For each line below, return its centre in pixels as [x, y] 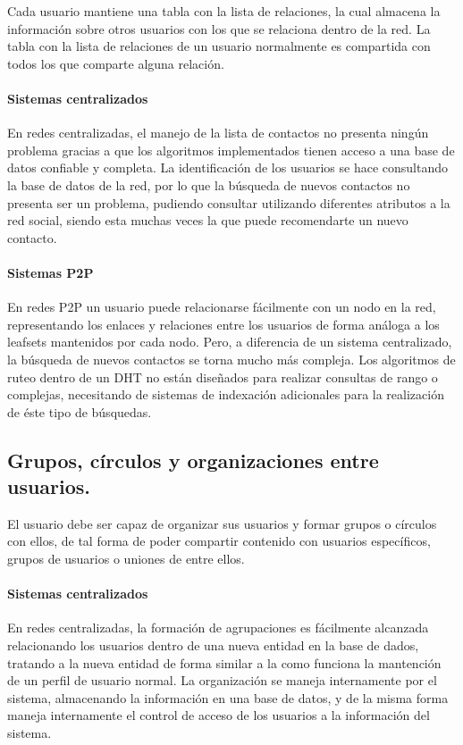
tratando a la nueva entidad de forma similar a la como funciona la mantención [224, 662]
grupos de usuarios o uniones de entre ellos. [126, 559]
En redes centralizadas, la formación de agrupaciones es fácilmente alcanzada [218, 628]
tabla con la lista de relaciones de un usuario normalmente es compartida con [219, 46]
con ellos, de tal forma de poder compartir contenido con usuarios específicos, [219, 541]
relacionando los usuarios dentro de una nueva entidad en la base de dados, [213, 645]
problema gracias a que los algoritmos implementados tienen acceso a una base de [231, 150]
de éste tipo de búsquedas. [80, 411]
